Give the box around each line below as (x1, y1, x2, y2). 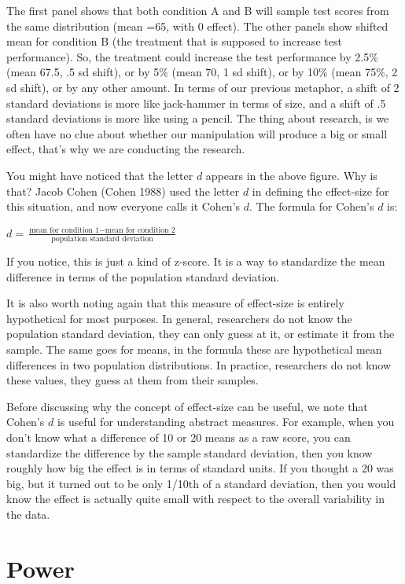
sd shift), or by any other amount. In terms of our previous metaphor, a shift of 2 (6, 79, 399, 95)
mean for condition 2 (105, 226, 175, 235)
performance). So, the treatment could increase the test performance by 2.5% (6, 48, 378, 64)
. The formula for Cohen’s (249, 198, 374, 215)
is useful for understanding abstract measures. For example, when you (57, 413, 395, 430)
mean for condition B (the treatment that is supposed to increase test (6, 33, 342, 50)
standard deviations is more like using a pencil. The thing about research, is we (6, 110, 389, 127)
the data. (6, 505, 50, 522)
